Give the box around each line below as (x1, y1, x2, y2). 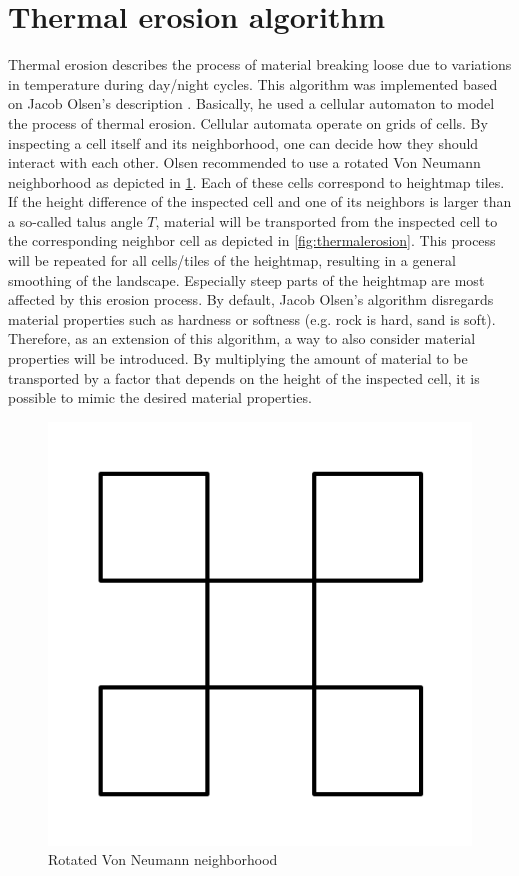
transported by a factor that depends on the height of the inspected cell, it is (8, 367, 480, 388)
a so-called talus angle (8, 210, 143, 231)
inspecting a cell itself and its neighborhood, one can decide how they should (8, 132, 479, 153)
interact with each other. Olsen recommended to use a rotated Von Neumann (8, 152, 481, 173)
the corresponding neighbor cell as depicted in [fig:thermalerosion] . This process (8, 230, 496, 251)
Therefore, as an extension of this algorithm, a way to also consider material (8, 328, 476, 349)
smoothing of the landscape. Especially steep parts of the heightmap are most (8, 269, 485, 290)
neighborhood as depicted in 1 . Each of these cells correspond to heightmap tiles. (8, 171, 505, 192)
